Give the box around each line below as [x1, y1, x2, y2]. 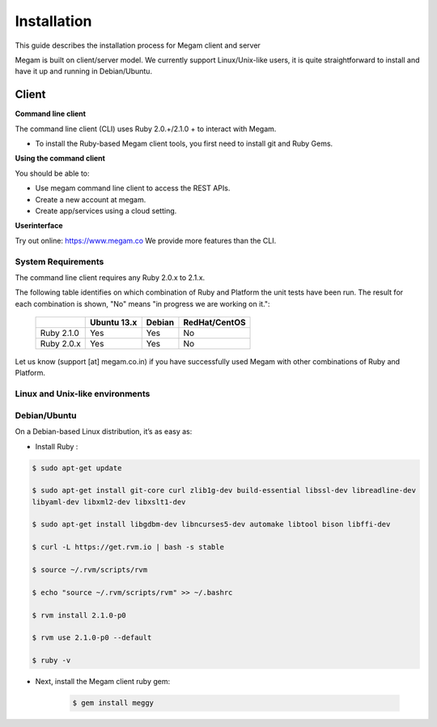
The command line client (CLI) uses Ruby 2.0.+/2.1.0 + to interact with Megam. [15, 124, 277, 134]
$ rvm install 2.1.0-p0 [32, 610, 127, 619]
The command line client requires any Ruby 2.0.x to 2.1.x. [15, 272, 206, 283]
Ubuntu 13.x [89, 317, 138, 328]
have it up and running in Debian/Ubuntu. [15, 66, 153, 76]
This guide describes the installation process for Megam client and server [15, 40, 261, 50]
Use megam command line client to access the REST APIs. [35, 183, 231, 193]
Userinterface [15, 221, 64, 231]
